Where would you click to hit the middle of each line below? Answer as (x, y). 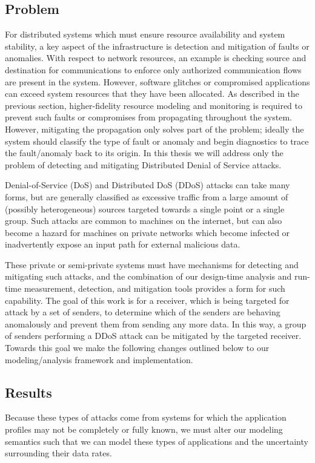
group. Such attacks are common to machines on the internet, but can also (144, 221)
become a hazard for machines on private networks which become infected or (148, 232)
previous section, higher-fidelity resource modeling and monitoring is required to (154, 105)
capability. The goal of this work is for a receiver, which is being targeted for (147, 300)
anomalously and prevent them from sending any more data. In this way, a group (156, 323)
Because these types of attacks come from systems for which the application (146, 417)
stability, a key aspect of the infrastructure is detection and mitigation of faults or (157, 46)
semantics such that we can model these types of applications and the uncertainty (157, 441)
